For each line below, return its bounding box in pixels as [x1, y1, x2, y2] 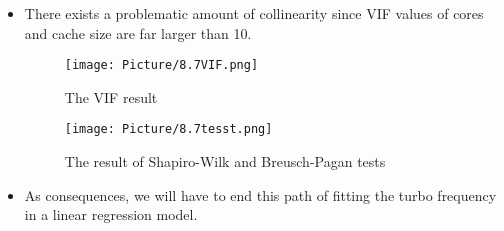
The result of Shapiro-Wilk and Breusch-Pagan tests [64, 151, 386, 172]
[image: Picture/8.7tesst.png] [64, 122, 273, 137]
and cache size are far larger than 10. [24, 22, 252, 43]
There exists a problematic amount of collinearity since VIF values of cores [24, 3, 484, 23]
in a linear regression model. [24, 204, 198, 225]
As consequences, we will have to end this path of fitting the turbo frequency [24, 184, 497, 205]
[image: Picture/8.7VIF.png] [64, 58, 259, 73]
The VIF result [64, 86, 158, 107]
